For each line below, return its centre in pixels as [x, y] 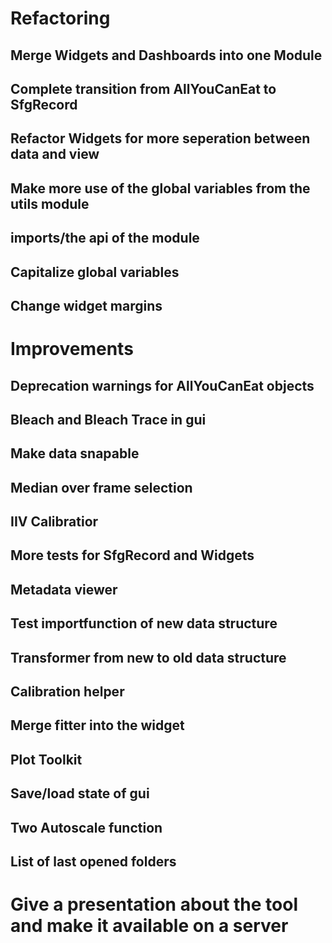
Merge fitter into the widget [97, 725]
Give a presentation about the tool [154, 904]
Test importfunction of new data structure [144, 623]
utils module [50, 203]
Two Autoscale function [86, 827]
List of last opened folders [93, 861]
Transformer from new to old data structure [148, 657]
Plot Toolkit [46, 759]
